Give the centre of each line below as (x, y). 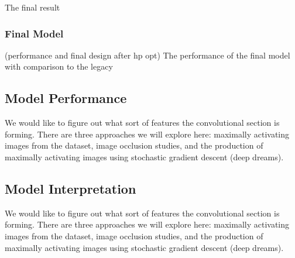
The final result (32, 7)
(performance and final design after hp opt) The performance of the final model (147, 55)
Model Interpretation (71, 188)
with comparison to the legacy (59, 66)
